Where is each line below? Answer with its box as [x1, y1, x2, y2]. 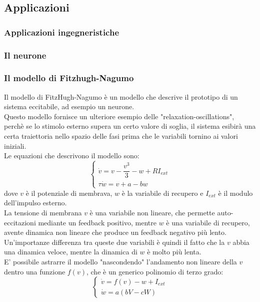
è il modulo [218, 187, 253, 198]
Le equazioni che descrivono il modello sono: [4, 150, 139, 161]
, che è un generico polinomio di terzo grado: [86, 266, 223, 276]
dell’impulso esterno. [4, 197, 67, 208]
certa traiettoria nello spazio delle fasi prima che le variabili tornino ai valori [4, 131, 238, 141]
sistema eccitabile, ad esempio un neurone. [4, 101, 134, 112]
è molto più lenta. [147, 246, 201, 257]
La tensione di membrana [4, 207, 82, 217]
